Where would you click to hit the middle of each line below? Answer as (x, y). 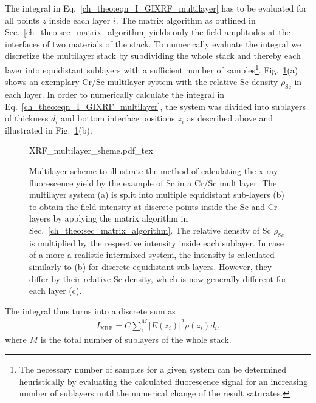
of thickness (27, 118)
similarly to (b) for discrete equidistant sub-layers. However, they (151, 266)
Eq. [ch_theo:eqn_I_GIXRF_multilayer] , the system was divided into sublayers (156, 106)
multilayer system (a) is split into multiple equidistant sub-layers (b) (157, 195)
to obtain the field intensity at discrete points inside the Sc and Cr (153, 206)
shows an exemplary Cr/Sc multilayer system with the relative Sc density (142, 82)
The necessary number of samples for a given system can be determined (153, 369)
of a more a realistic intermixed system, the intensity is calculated (152, 255)
